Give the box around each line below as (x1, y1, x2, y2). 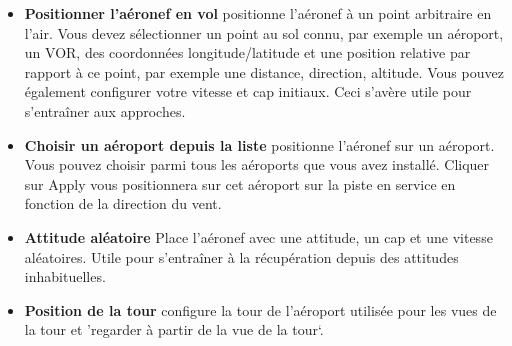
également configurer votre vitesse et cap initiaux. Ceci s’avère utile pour (24, 81, 472, 102)
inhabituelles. (24, 266, 106, 287)
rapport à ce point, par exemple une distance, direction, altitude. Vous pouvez (24, 61, 504, 82)
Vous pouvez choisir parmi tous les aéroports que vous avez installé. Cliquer (24, 154, 490, 175)
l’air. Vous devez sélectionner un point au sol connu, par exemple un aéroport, (24, 22, 504, 43)
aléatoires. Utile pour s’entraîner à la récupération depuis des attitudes (24, 246, 459, 267)
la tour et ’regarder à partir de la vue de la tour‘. (24, 319, 324, 340)
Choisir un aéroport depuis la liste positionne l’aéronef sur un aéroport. (24, 134, 495, 155)
